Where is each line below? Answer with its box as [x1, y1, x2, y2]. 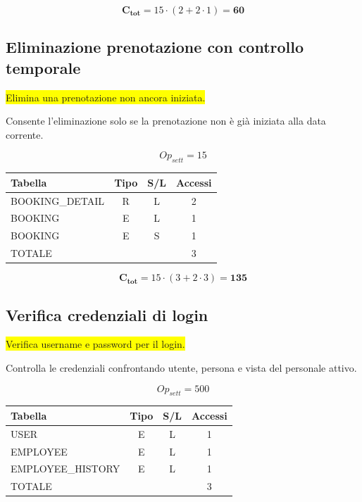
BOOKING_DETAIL [11, 193, 105, 208]
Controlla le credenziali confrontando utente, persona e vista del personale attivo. [6, 360, 357, 375]
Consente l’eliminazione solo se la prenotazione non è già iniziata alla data [6, 113, 326, 128]
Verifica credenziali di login [6, 303, 208, 325]
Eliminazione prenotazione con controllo [6, 36, 304, 58]
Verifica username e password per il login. [6, 337, 185, 351]
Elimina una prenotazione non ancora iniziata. [6, 89, 206, 104]
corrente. [6, 127, 44, 142]
